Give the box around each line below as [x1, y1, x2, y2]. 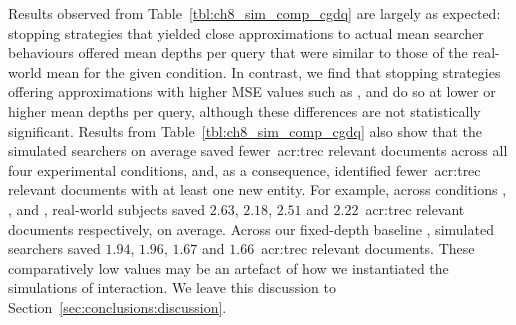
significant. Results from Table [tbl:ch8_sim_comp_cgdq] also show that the [8, 120, 482, 141]
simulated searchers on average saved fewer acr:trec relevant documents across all [8, 140, 508, 161]
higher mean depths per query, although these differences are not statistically [8, 100, 481, 121]
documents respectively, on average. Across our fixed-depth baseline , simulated [8, 218, 494, 239]
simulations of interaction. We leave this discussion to [8, 277, 336, 298]
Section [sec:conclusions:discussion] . [8, 296, 227, 317]
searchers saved [8, 238, 101, 259]
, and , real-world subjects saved [8, 198, 206, 219]
